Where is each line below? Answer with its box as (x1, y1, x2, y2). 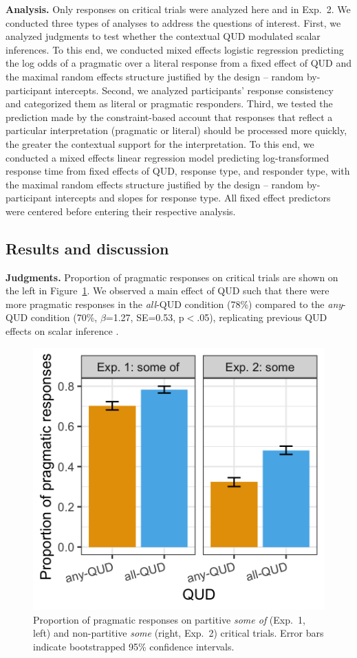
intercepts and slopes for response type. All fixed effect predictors (55, 190, 331, 205)
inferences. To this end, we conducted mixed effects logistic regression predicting (6, 42, 344, 56)
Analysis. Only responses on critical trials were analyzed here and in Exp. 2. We (6, 2, 351, 16)
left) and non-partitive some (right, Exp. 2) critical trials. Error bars (33, 626, 324, 640)
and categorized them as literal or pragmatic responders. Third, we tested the (6, 96, 333, 111)
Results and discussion (6, 237, 169, 259)
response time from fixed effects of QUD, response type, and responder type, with (6, 164, 350, 178)
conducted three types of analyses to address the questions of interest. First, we (6, 15, 341, 30)
